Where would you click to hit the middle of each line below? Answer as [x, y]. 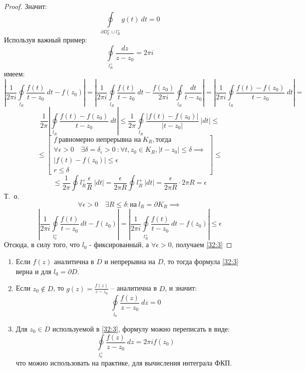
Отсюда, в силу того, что [42, 244]
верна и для [33, 271]
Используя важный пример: [46, 40]
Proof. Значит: [26, 6]
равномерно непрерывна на [100, 140]
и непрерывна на [130, 261]
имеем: [14, 73]
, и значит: [181, 288]
